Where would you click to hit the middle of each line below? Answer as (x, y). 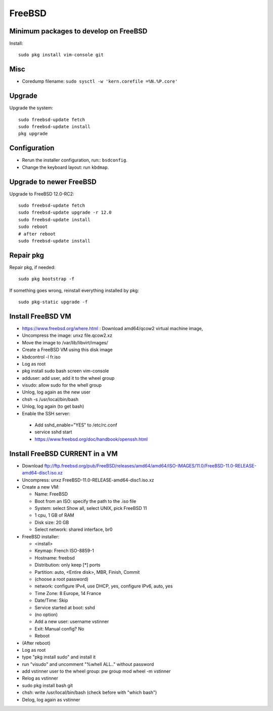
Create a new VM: (41, 487)
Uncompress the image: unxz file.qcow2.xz (67, 335)
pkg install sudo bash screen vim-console (65, 371)
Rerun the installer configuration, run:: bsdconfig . (75, 160)
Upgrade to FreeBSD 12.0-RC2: (42, 194)
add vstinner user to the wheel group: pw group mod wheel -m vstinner (97, 671)
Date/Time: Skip (51, 601)
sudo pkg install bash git (48, 685)
